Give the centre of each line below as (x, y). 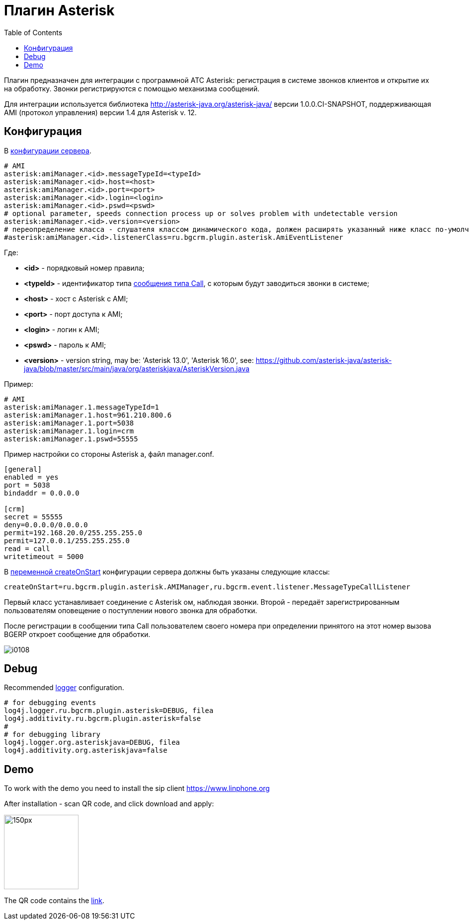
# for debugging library (52, 735)
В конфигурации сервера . (48, 150)
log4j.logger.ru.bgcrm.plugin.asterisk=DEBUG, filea (109, 711)
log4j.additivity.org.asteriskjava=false (86, 750)
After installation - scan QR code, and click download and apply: (109, 804)
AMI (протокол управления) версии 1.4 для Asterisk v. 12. (100, 112)
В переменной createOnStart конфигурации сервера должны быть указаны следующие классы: (167, 571)
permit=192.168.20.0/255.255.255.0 (73, 533)
